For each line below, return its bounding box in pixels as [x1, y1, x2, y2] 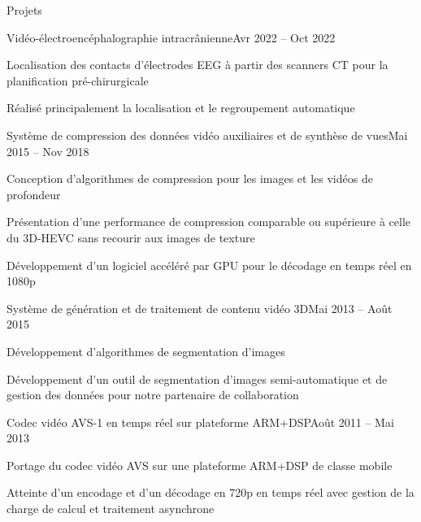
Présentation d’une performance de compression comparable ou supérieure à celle [7, 213, 410, 230]
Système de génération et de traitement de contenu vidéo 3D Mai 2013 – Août [7, 299, 393, 316]
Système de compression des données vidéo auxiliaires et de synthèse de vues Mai [7, 126, 408, 143]
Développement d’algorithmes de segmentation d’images [7, 342, 285, 359]
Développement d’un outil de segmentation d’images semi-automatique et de [7, 370, 388, 387]
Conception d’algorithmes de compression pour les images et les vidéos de [7, 170, 373, 187]
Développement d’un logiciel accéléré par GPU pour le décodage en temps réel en [7, 256, 412, 273]
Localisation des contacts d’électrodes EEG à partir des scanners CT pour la [7, 56, 388, 73]
